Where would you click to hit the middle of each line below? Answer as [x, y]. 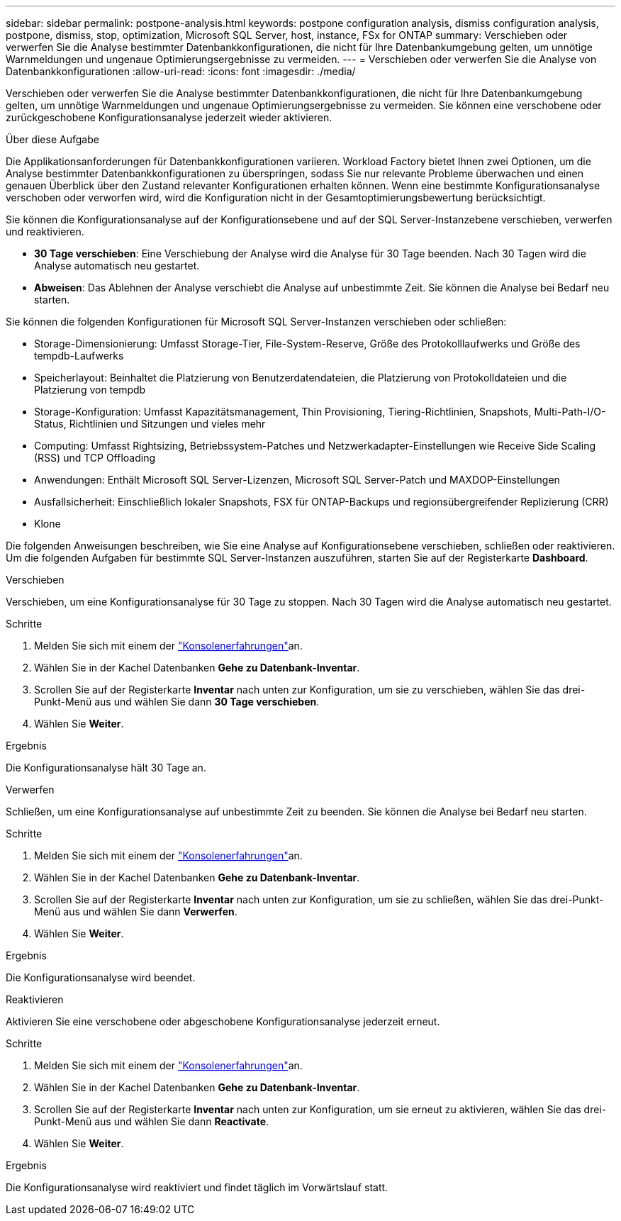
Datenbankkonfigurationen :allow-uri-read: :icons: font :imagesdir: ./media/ [181, 71]
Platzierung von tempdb [90, 390]
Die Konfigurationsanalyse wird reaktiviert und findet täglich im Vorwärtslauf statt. [197, 1187]
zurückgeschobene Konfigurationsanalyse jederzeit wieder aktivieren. [169, 117]
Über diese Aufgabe [52, 139]
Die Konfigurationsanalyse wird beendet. [101, 977]
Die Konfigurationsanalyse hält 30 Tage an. [106, 768]
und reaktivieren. [45, 232]
